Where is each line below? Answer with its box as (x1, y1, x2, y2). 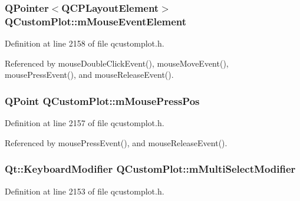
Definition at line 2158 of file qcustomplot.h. (5, 37, 164, 50)
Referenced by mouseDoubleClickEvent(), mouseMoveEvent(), (5, 57, 229, 69)
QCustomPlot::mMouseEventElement (5, 14, 187, 28)
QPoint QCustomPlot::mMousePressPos (5, 93, 200, 108)
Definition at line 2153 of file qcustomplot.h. (5, 184, 164, 197)
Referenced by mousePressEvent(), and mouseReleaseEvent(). (5, 136, 228, 149)
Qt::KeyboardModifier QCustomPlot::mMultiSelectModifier (5, 162, 296, 176)
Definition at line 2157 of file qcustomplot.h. (5, 117, 164, 129)
